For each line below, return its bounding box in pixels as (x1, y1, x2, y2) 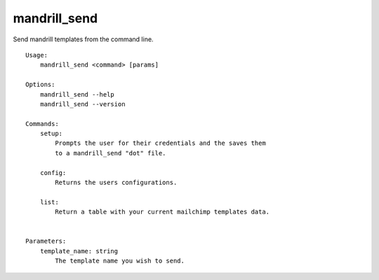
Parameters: (25, 237, 67, 245)
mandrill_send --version (39, 100, 126, 108)
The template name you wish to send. (55, 257, 185, 265)
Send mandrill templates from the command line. (13, 35, 154, 43)
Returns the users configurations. (55, 178, 178, 187)
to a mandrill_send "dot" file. (55, 149, 166, 157)
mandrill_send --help (39, 90, 115, 98)
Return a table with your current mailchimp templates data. (55, 208, 270, 216)
